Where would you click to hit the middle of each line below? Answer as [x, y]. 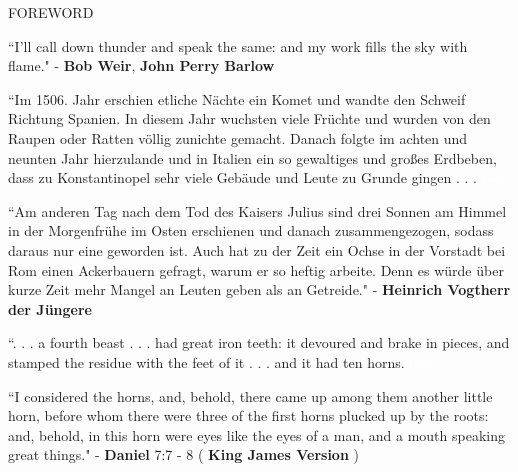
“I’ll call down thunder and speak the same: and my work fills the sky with [238, 45]
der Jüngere [50, 308]
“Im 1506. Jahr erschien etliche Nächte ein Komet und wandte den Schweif [237, 98]
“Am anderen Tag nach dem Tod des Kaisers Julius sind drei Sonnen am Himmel [257, 210]
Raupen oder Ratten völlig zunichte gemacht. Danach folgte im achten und [238, 137]
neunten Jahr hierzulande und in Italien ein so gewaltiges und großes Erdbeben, [252, 157]
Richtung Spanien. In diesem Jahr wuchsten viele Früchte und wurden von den [249, 118]
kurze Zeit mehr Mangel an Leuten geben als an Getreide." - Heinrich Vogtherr [259, 289]
